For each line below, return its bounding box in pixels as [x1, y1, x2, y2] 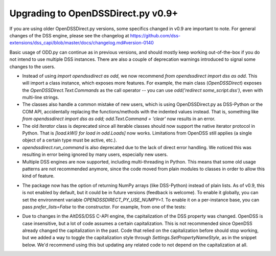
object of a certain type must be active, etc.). [22, 137, 117, 143]
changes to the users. [9, 63, 56, 69]
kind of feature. [22, 173, 55, 179]
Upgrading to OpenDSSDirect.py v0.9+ [9, 8, 178, 19]
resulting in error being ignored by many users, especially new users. [22, 151, 168, 158]
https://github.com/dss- [130, 32, 181, 38]
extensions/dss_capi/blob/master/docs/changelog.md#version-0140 [9, 40, 154, 46]
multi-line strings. [22, 95, 59, 101]
